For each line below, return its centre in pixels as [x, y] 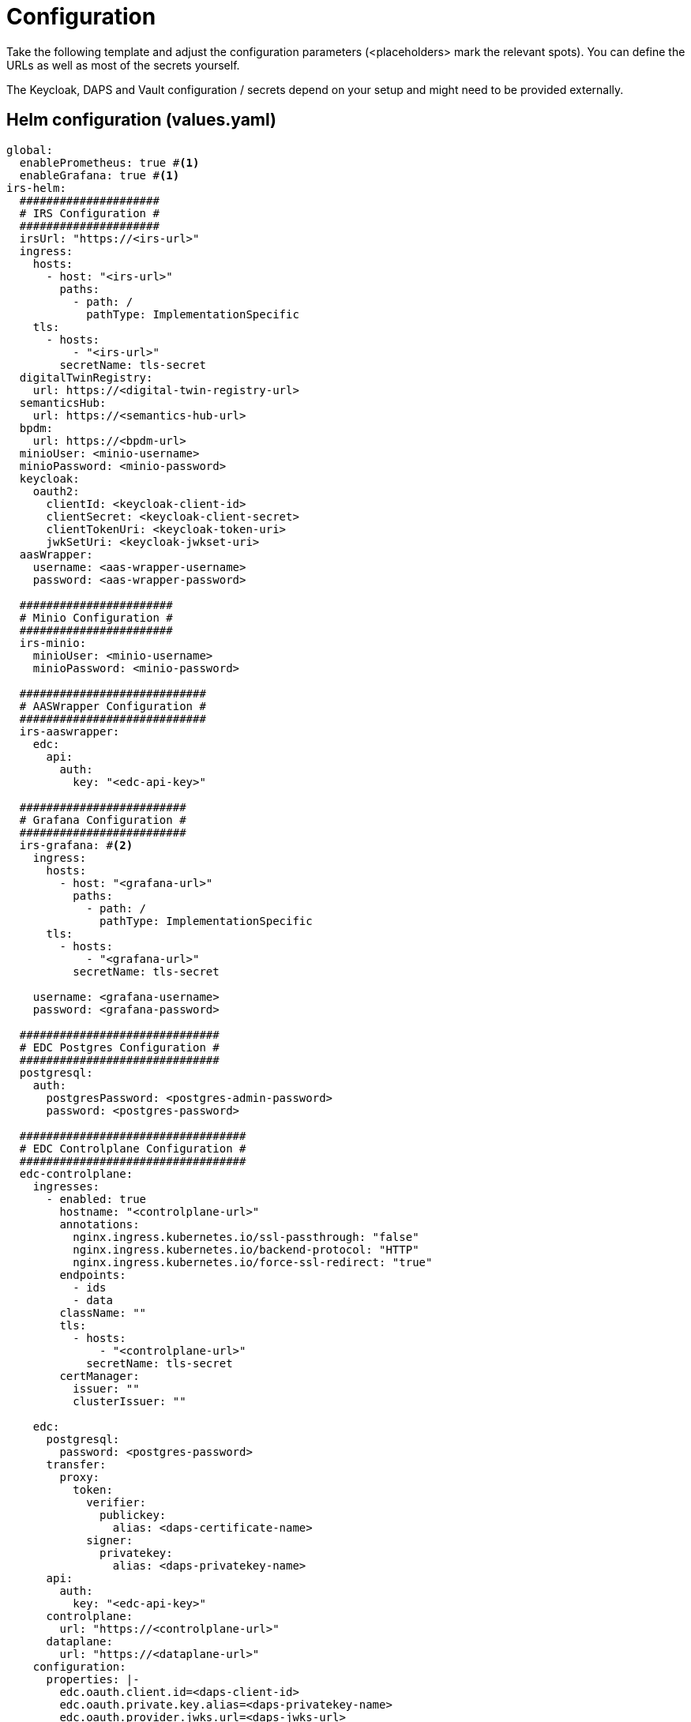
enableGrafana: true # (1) [100, 175]
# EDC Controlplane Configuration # [133, 1148]
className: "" [103, 1312]
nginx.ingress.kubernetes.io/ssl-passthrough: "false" [246, 1237]
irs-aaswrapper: [69, 731]
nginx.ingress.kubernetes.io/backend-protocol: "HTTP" [246, 1249]
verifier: [116, 1502]
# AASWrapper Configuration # [113, 706]
